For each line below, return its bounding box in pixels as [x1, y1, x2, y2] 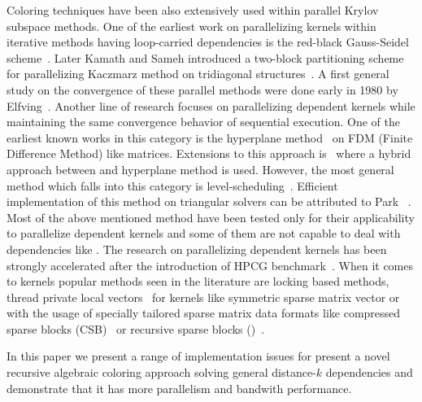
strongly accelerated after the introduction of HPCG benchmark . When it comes [7, 256, 413, 273]
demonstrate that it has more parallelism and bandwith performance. [7, 379, 352, 396]
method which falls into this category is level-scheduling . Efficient [7, 177, 338, 194]
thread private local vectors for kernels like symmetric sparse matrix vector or [7, 288, 400, 305]
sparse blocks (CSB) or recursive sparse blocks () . [7, 320, 265, 337]
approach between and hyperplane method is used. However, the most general [7, 160, 394, 177]
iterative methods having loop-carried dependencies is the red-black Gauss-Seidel [7, 33, 409, 50]
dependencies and [325, 364, 413, 381]
